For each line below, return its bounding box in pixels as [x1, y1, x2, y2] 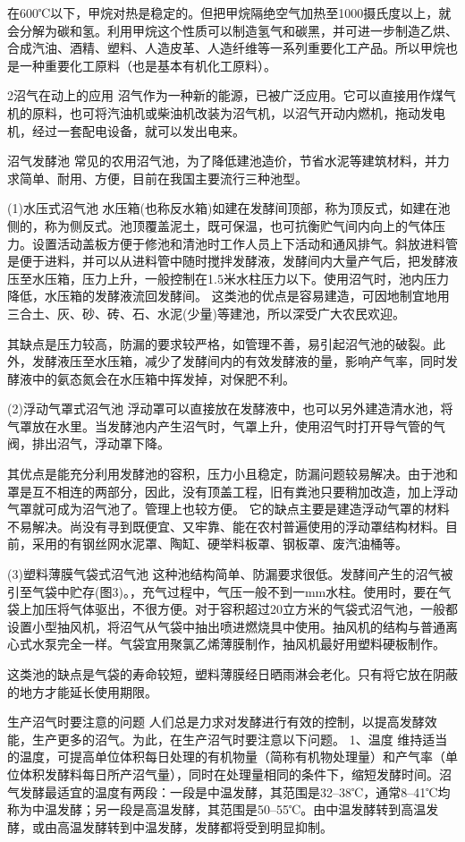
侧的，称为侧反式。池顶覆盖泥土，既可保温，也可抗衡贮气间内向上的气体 [7, 216, 433, 234]
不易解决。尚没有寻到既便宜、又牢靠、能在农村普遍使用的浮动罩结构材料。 [7, 516, 445, 535]
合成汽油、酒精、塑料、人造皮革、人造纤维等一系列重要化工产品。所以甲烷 [7, 38, 445, 57]
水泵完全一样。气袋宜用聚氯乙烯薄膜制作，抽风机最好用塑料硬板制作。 [31, 634, 445, 653]
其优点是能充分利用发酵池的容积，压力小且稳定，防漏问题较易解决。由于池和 [7, 464, 458, 483]
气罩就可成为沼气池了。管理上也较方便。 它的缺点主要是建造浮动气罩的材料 [7, 499, 450, 518]
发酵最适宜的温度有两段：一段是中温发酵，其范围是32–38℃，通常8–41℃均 [19, 782, 451, 801]
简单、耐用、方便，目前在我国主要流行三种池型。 [19, 168, 308, 187]
